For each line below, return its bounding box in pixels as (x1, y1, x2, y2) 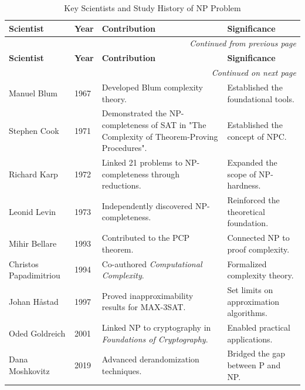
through (151, 167, 180, 180)
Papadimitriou (9, 269, 60, 281)
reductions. (101, 179, 141, 191)
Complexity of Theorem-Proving (101, 130, 218, 142)
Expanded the (227, 156, 277, 169)
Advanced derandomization (101, 353, 199, 365)
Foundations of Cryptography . (101, 332, 208, 345)
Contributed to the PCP (101, 231, 190, 244)
